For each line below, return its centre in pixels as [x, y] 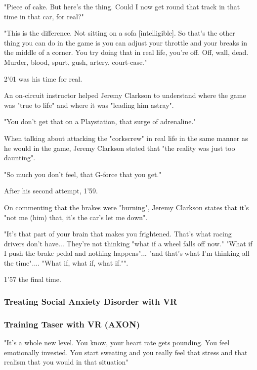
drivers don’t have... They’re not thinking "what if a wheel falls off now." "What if [128, 243]
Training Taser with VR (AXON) [72, 324]
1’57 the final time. [33, 279]
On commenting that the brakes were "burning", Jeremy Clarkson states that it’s [127, 207]
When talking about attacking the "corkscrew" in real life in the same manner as [126, 138]
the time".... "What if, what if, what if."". [66, 262]
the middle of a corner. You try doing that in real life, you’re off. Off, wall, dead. [126, 52]
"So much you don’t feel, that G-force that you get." [83, 174]
